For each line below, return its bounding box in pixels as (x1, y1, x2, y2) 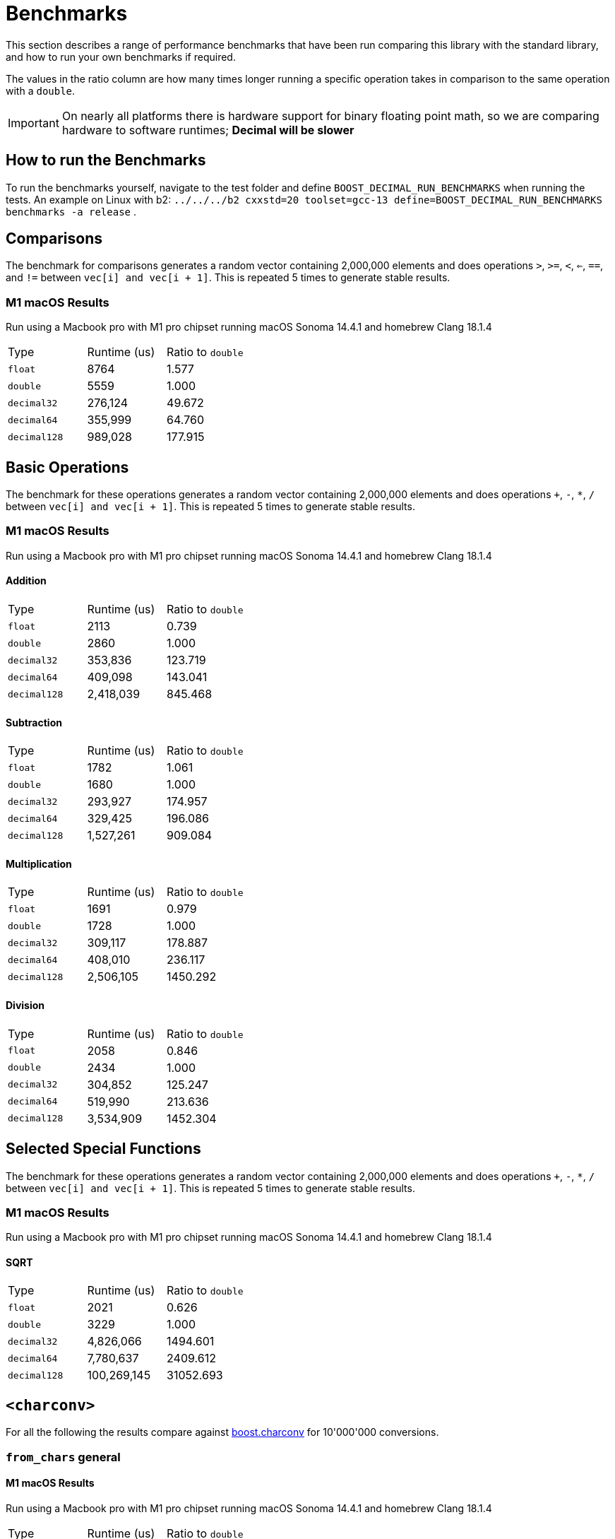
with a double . (6, 84, 76, 97)
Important (8, 115, 59, 130)
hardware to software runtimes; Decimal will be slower (61, 122, 354, 137)
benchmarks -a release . (6, 205, 136, 218)
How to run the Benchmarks (6, 151, 206, 170)
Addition (6, 574, 47, 587)
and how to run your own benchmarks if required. (6, 50, 236, 63)
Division (6, 999, 45, 1012)
